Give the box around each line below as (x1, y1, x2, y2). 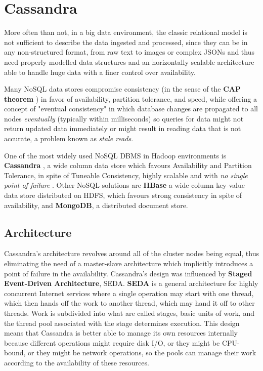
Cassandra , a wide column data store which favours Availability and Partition (4, 160, 252, 171)
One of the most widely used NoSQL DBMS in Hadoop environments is (4, 150, 227, 160)
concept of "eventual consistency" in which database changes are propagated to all (4, 103, 258, 114)
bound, (4, 347, 26, 358)
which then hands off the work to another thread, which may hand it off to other (4, 298, 255, 308)
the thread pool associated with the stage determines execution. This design (4, 317, 240, 328)
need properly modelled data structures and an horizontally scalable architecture (4, 56, 254, 67)
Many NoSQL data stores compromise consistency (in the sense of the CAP (4, 84, 241, 94)
